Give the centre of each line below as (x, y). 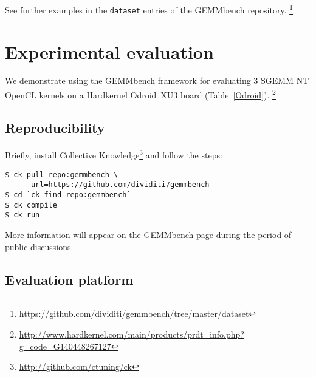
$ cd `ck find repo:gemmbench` (68, 195)
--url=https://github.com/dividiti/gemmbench (116, 185)
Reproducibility (55, 127)
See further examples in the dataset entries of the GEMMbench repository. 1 (149, 9)
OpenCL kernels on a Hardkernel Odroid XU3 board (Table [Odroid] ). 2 (140, 94)
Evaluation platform (69, 279)
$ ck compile (31, 205)
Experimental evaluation (109, 51)
